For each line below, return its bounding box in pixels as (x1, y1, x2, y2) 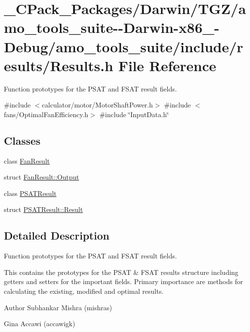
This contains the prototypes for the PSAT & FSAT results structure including (4, 267, 238, 277)
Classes (4, 133, 41, 148)
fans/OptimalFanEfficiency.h (4, 109, 88, 119)
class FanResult (4, 155, 50, 166)
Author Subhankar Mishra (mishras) (4, 302, 112, 312)
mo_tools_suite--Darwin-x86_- (4, 17, 220, 37)
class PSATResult (4, 188, 57, 198)
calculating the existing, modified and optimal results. (4, 286, 164, 296)
